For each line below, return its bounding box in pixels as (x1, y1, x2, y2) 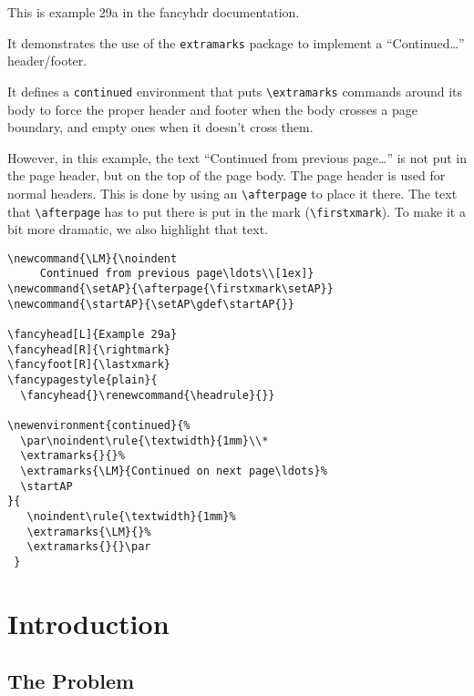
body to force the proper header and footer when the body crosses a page (7, 99, 418, 118)
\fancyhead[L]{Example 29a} (7, 328, 178, 342)
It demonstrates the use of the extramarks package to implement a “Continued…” (7, 33, 465, 52)
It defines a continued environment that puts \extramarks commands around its (7, 81, 463, 100)
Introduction (7, 604, 170, 641)
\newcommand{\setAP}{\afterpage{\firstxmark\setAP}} (7, 282, 334, 296)
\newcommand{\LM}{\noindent (7, 251, 178, 265)
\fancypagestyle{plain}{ (7, 374, 158, 387)
